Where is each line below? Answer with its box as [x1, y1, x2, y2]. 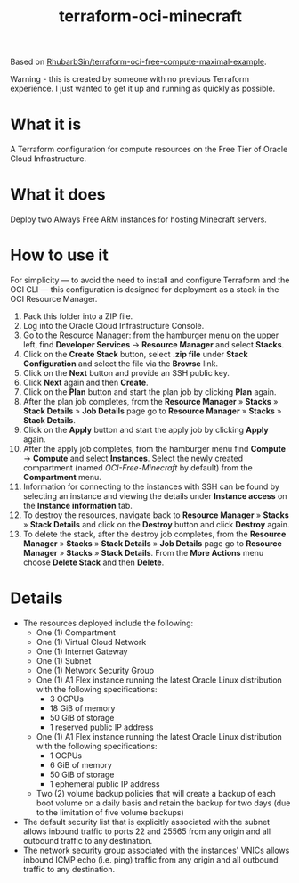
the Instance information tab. [22, 501, 133, 511]
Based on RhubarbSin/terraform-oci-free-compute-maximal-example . [10, 56, 267, 68]
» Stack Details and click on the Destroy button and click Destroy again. [22, 519, 290, 529]
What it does [10, 184, 106, 205]
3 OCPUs [49, 693, 84, 704]
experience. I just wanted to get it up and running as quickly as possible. [10, 83, 276, 94]
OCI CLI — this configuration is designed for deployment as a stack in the [10, 284, 279, 295]
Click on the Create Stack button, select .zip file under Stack [22, 349, 248, 359]
